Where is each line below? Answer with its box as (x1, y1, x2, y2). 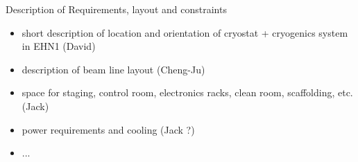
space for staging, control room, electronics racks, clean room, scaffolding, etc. (22, 85, 353, 100)
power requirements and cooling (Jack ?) (22, 122, 195, 136)
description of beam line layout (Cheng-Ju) (22, 62, 205, 76)
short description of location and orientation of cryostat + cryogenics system (22, 25, 348, 39)
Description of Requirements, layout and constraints (6, 2, 227, 16)
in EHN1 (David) (22, 39, 96, 53)
